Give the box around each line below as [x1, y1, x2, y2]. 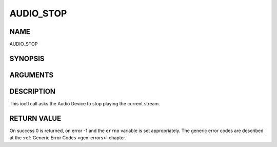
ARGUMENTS [9, 70, 54, 79]
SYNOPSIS [9, 54, 45, 63]
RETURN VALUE [9, 114, 62, 123]
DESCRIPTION [9, 87, 56, 96]
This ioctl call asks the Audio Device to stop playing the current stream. [9, 101, 160, 106]
